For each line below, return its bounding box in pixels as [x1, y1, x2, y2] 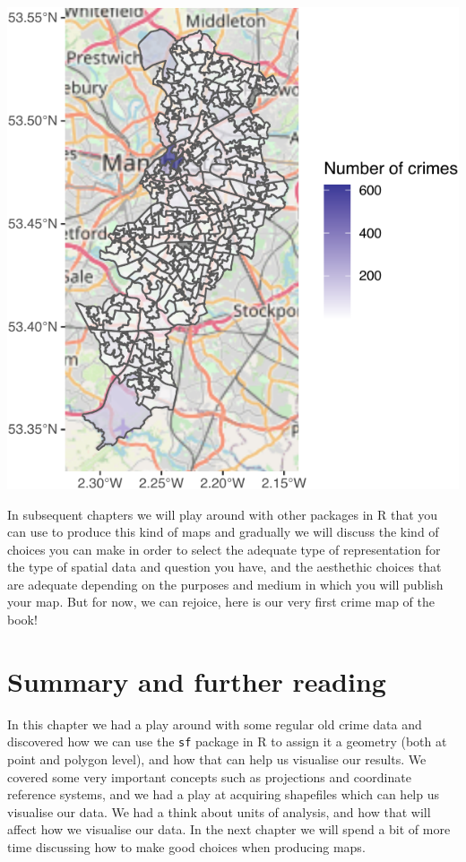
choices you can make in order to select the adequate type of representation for [7, 539, 441, 558]
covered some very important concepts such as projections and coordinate [7, 767, 411, 786]
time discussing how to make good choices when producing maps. [7, 838, 366, 857]
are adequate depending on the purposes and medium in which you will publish [7, 574, 444, 593]
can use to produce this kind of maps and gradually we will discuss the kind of [7, 522, 439, 541]
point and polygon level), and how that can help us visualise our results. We [7, 750, 427, 769]
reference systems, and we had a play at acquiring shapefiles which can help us [7, 785, 439, 804]
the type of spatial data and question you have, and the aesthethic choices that [7, 557, 442, 576]
